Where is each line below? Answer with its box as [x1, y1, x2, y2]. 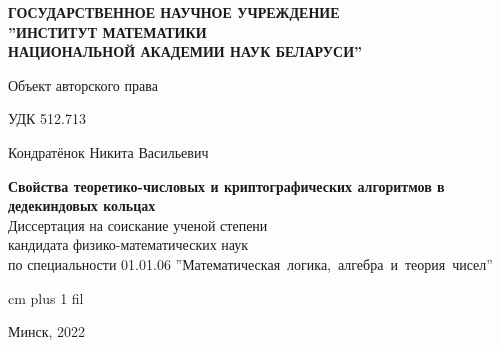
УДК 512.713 [8, 108, 86, 129]
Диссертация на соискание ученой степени [8, 214, 268, 235]
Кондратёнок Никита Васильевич [8, 141, 209, 162]
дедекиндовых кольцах [8, 195, 156, 216]
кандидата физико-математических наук [8, 234, 249, 255]
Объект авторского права [8, 74, 158, 95]
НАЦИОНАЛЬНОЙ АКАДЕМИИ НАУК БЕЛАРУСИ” [8, 41, 363, 62]
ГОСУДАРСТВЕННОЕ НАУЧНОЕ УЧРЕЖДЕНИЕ [8, 2, 340, 22]
